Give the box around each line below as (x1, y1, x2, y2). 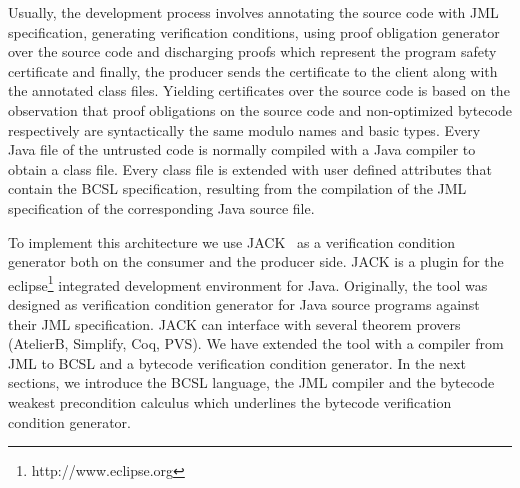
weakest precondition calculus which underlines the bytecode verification (8, 391, 452, 412)
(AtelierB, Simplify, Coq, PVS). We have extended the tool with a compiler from (8, 333, 504, 354)
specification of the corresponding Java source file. (8, 197, 315, 218)
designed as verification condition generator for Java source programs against (8, 293, 480, 314)
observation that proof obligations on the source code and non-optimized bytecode (8, 99, 512, 120)
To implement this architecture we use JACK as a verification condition (8, 231, 455, 252)
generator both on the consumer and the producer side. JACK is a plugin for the (8, 251, 504, 272)
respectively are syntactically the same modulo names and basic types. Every (8, 119, 481, 140)
